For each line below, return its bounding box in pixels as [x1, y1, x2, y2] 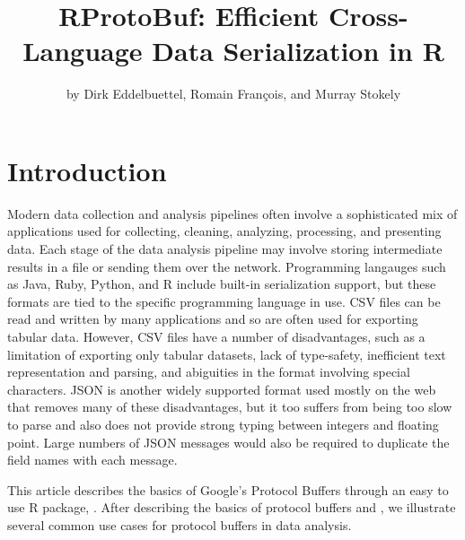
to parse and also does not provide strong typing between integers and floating [7, 414, 439, 433]
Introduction [7, 152, 167, 188]
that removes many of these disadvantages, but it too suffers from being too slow [7, 397, 452, 416]
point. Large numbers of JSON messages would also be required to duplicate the [7, 432, 450, 451]
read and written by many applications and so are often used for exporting [7, 309, 418, 328]
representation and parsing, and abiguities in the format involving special [7, 362, 410, 381]
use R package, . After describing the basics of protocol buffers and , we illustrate [7, 498, 456, 517]
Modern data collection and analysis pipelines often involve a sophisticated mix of [7, 204, 458, 222]
